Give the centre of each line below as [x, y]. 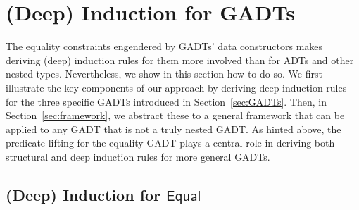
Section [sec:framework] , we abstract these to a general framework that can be [175, 115]
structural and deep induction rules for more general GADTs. [138, 156]
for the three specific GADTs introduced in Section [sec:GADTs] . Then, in [166, 101]
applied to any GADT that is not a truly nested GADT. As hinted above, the [174, 129]
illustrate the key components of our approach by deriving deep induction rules [176, 87]
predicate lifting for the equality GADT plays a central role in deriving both [170, 143]
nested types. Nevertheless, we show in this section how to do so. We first [164, 74]
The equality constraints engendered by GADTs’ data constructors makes [164, 46]
